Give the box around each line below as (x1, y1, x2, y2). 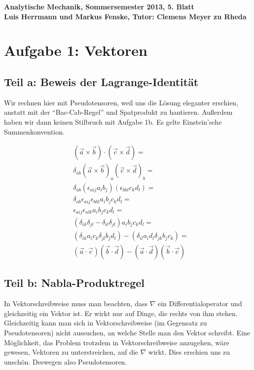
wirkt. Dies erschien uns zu (148, 347, 230, 357)
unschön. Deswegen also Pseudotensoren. (4, 356, 127, 367)
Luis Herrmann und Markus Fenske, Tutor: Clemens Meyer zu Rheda (4, 11, 247, 21)
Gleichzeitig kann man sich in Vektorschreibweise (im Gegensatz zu (4, 318, 207, 328)
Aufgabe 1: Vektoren (4, 40, 147, 60)
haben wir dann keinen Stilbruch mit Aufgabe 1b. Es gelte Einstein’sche (4, 116, 222, 127)
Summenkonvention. (4, 126, 65, 137)
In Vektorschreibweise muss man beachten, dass (4, 298, 147, 309)
